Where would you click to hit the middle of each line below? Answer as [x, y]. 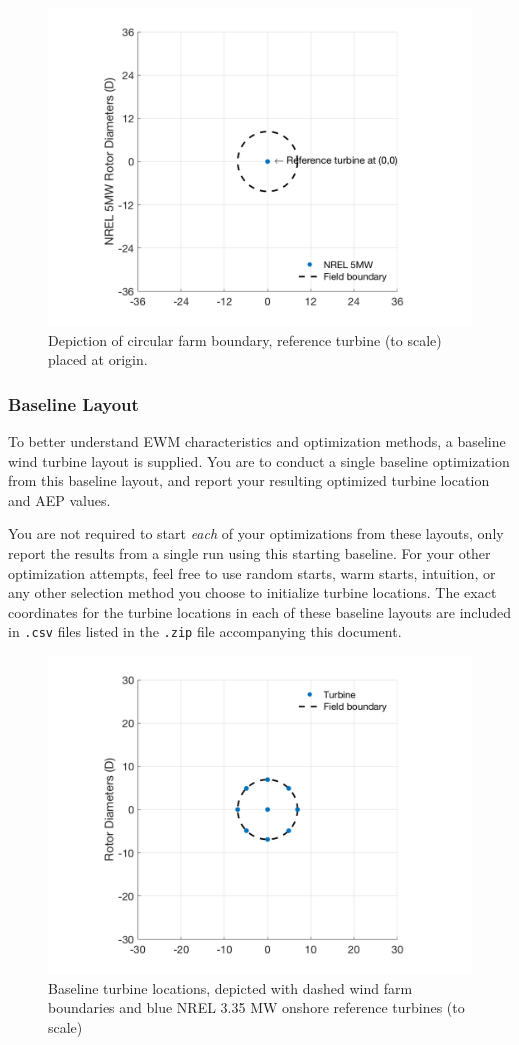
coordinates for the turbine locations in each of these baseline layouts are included [259, 611]
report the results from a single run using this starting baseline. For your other [249, 552]
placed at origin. [98, 359]
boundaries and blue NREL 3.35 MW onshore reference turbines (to [256, 1007]
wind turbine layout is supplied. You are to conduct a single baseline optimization [259, 460]
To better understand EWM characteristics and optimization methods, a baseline [257, 441]
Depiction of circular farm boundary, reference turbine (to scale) [245, 339]
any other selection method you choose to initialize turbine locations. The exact [252, 592]
